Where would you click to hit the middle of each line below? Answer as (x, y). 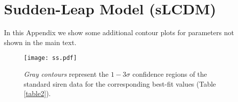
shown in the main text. (40, 42)
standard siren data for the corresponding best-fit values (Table (120, 83)
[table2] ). (37, 93)
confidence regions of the (170, 74)
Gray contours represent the (66, 74)
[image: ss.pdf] (50, 58)
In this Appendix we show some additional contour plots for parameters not (119, 32)
